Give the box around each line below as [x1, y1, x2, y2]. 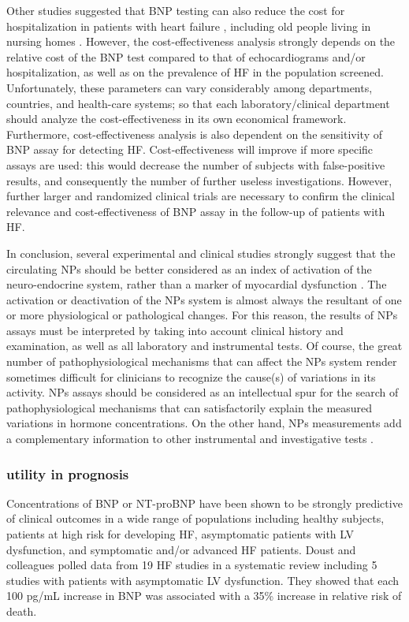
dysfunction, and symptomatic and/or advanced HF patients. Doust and [6, 541, 356, 557]
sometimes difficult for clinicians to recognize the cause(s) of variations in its [6, 368, 376, 385]
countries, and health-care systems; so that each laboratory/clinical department [6, 95, 390, 111]
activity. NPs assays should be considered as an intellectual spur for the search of [6, 384, 399, 400]
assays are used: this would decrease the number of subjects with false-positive [6, 156, 385, 173]
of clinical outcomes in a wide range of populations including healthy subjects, [6, 510, 385, 527]
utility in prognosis [6, 464, 129, 483]
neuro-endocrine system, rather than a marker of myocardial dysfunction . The [6, 276, 387, 292]
